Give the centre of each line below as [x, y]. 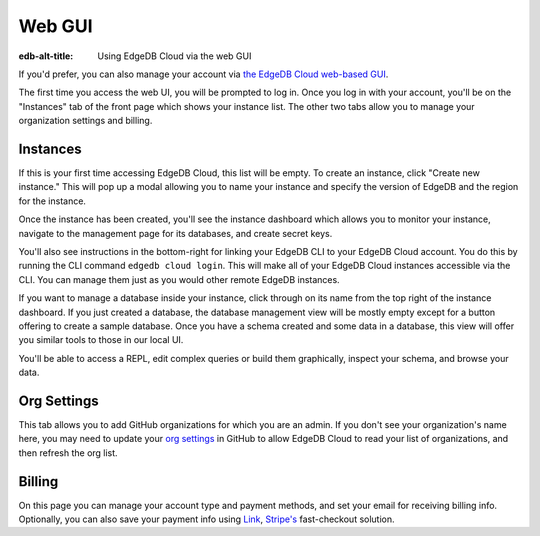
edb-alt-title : [46, 56]
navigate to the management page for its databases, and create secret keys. [175, 233]
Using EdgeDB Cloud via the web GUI [174, 56]
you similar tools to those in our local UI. [101, 340]
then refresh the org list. [68, 452]
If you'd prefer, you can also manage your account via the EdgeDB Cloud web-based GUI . [203, 74]
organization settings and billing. [85, 121]
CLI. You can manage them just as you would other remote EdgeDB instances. [179, 279]
